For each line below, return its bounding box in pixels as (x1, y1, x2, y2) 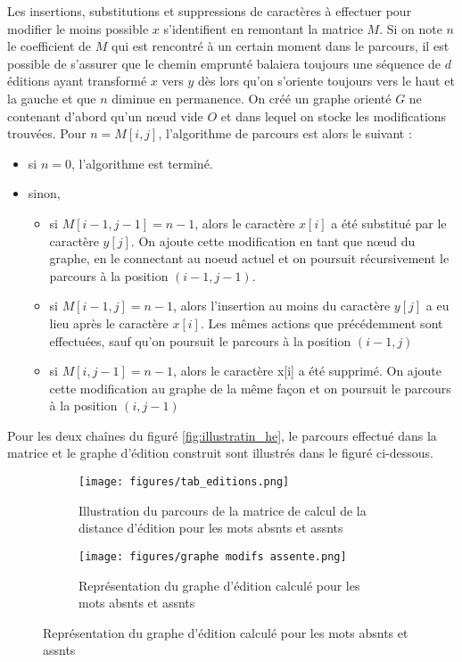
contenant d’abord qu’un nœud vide (7, 106, 203, 125)
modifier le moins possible (7, 19, 149, 37)
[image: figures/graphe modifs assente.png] (78, 550, 347, 563)
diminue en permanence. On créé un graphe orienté (111, 88, 392, 107)
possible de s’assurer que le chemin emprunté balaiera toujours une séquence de (7, 54, 441, 72)
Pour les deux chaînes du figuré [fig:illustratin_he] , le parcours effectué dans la (7, 426, 437, 444)
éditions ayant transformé (7, 71, 147, 90)
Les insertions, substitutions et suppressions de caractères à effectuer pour (7, 2, 412, 20)
